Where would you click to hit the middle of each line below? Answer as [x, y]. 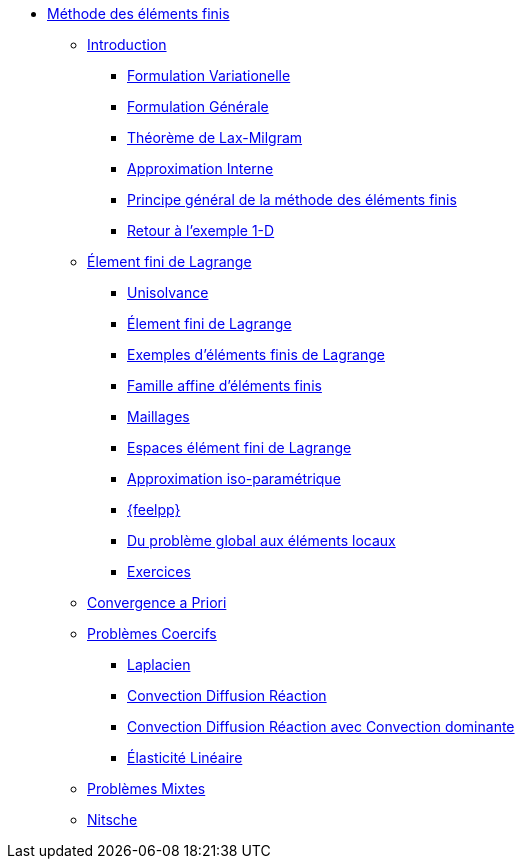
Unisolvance [168, 292]
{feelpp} [154, 509]
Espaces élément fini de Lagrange [239, 447]
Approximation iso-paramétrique [234, 478]
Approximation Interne [200, 168]
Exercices [159, 571]
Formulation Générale [198, 106]
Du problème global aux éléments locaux [261, 540]
